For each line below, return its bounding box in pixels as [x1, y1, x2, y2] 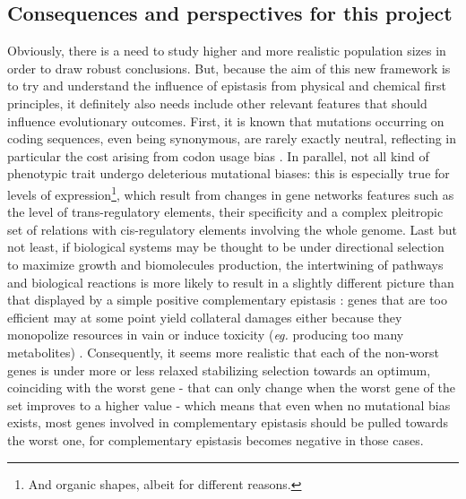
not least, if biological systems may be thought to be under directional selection [7, 237, 444, 256]
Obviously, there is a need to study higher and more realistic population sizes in [7, 41, 446, 60]
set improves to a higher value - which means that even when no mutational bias [7, 395, 451, 414]
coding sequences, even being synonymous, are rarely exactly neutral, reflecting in [7, 129, 457, 148]
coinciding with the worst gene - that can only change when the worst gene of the [7, 378, 455, 397]
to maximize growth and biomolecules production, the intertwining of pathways [7, 254, 444, 273]
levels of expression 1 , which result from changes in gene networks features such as [7, 182, 454, 203]
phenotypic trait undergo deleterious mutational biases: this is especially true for [7, 164, 450, 183]
